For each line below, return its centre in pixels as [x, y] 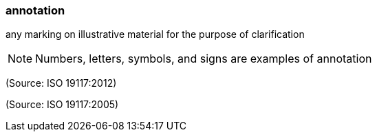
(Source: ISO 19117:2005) [62, 105]
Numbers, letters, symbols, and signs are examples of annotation [204, 59]
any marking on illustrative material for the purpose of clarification [155, 34]
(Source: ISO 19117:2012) [61, 83]
